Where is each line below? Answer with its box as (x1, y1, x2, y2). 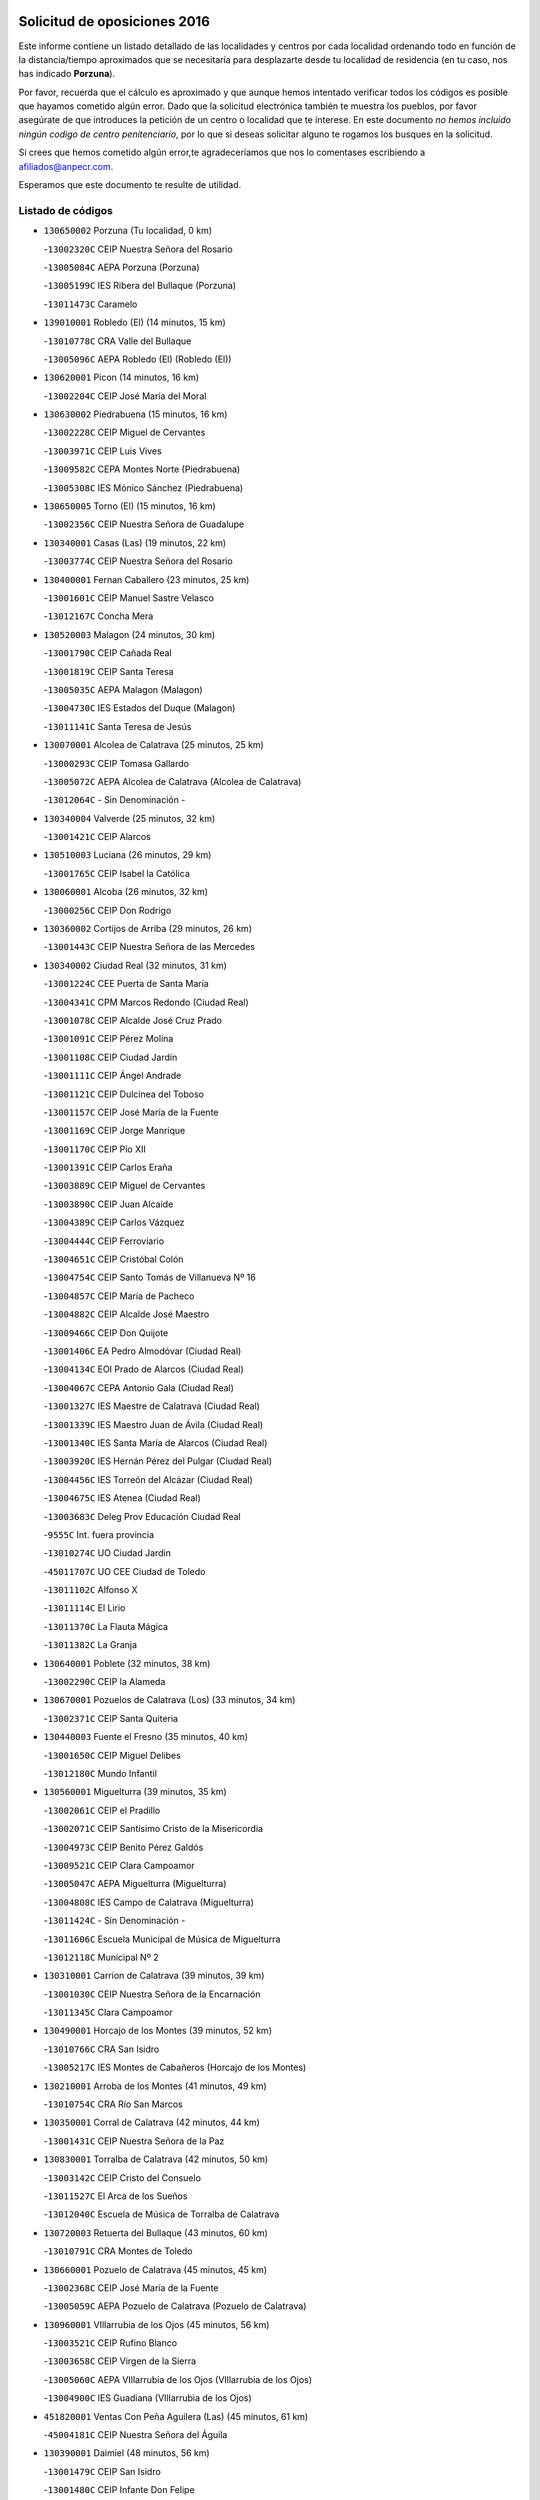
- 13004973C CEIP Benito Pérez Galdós (43, 1841, 204, 1853)
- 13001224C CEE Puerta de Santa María (43, 978, 209, 990)
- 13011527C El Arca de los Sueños (43, 2190, 188, 2202)
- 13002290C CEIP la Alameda (43, 1676, 166, 1688)
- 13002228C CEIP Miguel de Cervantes (43, 426, 206, 439)
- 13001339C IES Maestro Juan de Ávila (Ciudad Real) (43, 1418, 264, 1430)
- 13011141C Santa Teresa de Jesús (43, 720, 192, 732)
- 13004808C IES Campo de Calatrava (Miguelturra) (43, 1896, 255, 1908)
